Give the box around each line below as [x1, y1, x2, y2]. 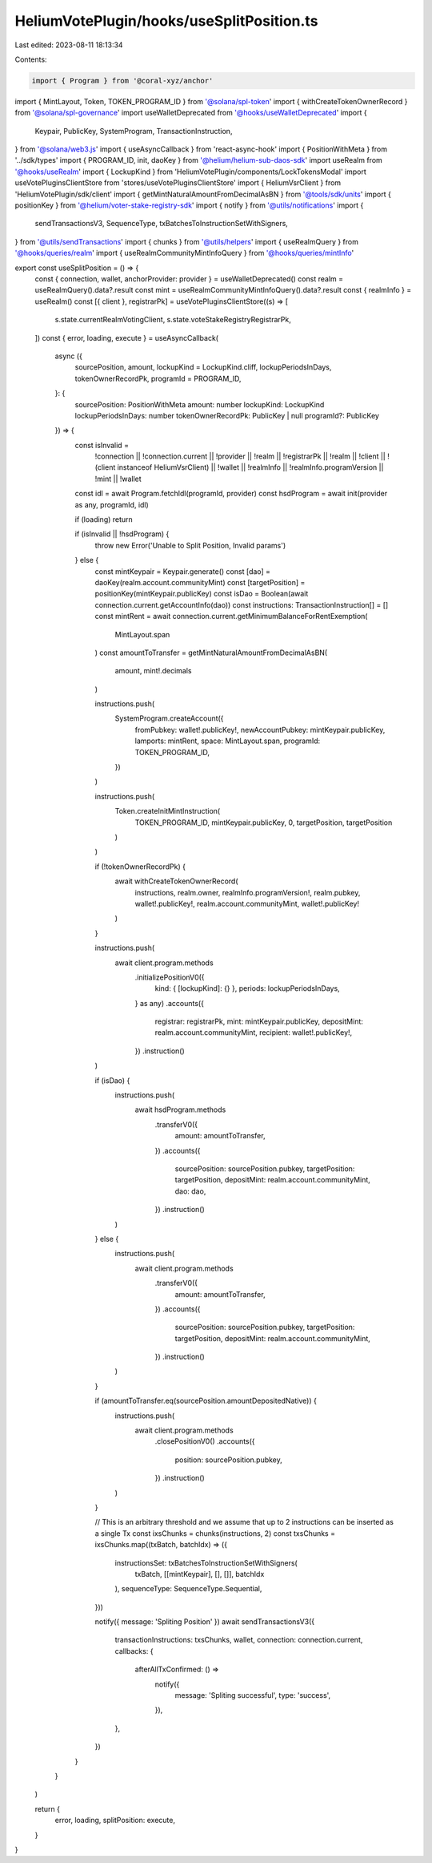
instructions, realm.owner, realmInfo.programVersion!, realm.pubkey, [134, 887, 361, 897]
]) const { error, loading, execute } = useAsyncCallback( [34, 333, 219, 342]
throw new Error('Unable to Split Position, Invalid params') [94, 540, 286, 550]
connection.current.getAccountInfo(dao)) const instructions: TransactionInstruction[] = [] [94, 600, 389, 609]
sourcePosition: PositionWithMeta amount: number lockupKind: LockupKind [74, 399, 325, 409]
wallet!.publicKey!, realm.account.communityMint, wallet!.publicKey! [134, 899, 360, 908]
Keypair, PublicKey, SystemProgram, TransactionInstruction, [34, 126, 233, 135]
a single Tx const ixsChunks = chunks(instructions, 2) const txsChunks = [94, 1528, 336, 1538]
